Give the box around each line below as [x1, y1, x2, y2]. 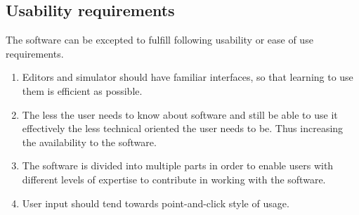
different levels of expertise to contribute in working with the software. [22, 171, 326, 186]
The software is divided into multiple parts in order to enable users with [22, 158, 334, 173]
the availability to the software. [22, 134, 157, 149]
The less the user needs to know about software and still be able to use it [22, 107, 338, 122]
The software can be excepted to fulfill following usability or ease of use [6, 32, 313, 47]
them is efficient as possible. [22, 83, 143, 98]
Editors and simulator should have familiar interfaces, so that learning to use [22, 70, 353, 84]
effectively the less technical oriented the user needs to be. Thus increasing [22, 121, 344, 136]
